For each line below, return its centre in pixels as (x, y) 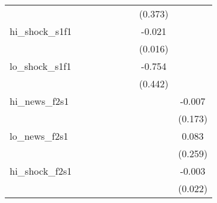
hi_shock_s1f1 (41, 31)
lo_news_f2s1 (39, 136)
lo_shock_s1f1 (41, 66)
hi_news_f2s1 (39, 101)
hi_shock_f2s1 (41, 171)
